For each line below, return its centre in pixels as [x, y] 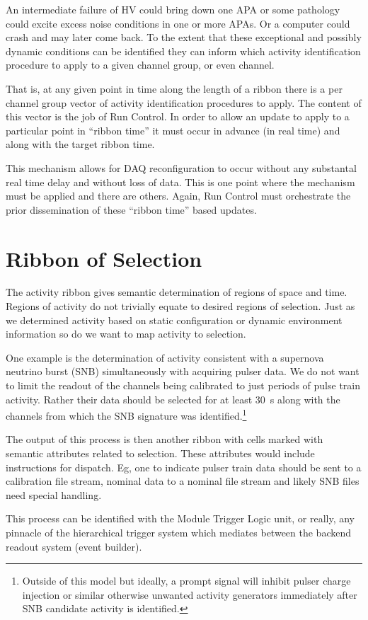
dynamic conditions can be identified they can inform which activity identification [183, 51]
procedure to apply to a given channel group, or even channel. [140, 65]
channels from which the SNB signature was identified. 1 [126, 414]
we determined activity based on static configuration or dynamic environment [174, 320]
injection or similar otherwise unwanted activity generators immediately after [190, 594]
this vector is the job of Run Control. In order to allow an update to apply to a [178, 116]
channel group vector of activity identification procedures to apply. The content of [184, 102]
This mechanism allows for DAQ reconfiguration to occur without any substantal [181, 167]
